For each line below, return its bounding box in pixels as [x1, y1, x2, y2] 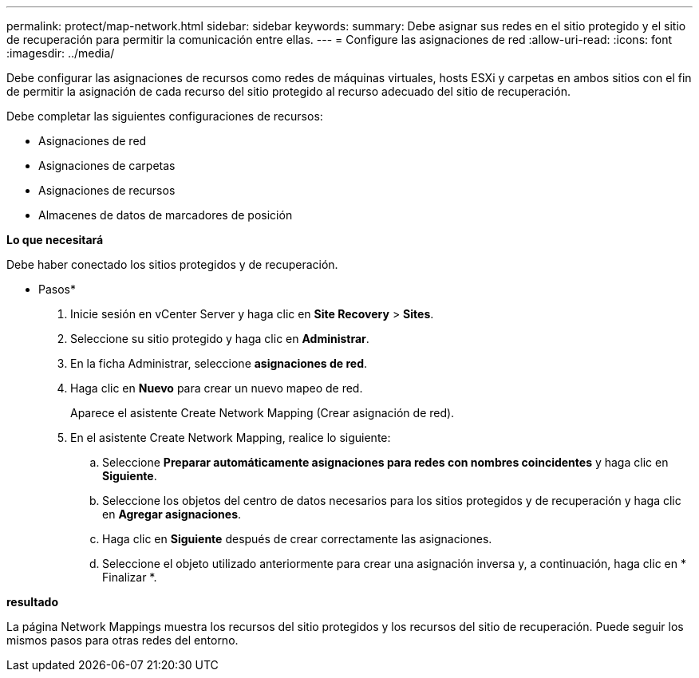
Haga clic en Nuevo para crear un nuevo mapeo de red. [70, 381, 363, 395]
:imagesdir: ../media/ [6, 46, 115, 60]
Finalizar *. [102, 570, 157, 584]
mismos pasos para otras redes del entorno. [6, 633, 239, 647]
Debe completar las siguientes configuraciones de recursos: [6, 109, 323, 123]
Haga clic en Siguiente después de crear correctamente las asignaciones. [102, 532, 492, 546]
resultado [6, 595, 58, 609]
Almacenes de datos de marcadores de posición [38, 208, 293, 222]
